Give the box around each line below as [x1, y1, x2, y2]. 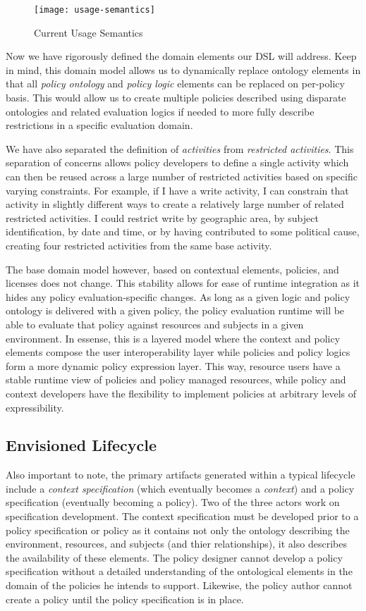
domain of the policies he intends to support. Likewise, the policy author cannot [6, 578, 353, 593]
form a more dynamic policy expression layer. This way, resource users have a [6, 358, 341, 373]
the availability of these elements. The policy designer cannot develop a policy [6, 550, 343, 564]
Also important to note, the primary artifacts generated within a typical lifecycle [6, 467, 355, 482]
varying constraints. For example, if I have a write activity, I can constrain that [6, 183, 349, 197]
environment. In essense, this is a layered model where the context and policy [6, 331, 341, 345]
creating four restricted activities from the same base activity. [6, 237, 272, 252]
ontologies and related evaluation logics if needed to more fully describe [6, 104, 315, 118]
